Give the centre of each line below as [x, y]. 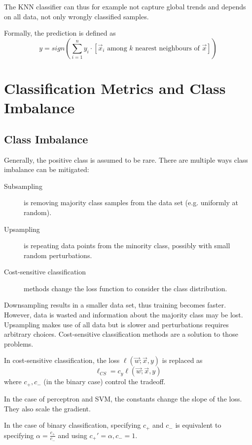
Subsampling [23, 186]
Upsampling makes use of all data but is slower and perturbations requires [116, 324]
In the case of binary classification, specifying [72, 425]
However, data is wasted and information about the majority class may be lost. [124, 315]
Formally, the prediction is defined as [60, 33]
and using [72, 435]
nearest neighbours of [167, 48]
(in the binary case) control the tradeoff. [105, 381]
